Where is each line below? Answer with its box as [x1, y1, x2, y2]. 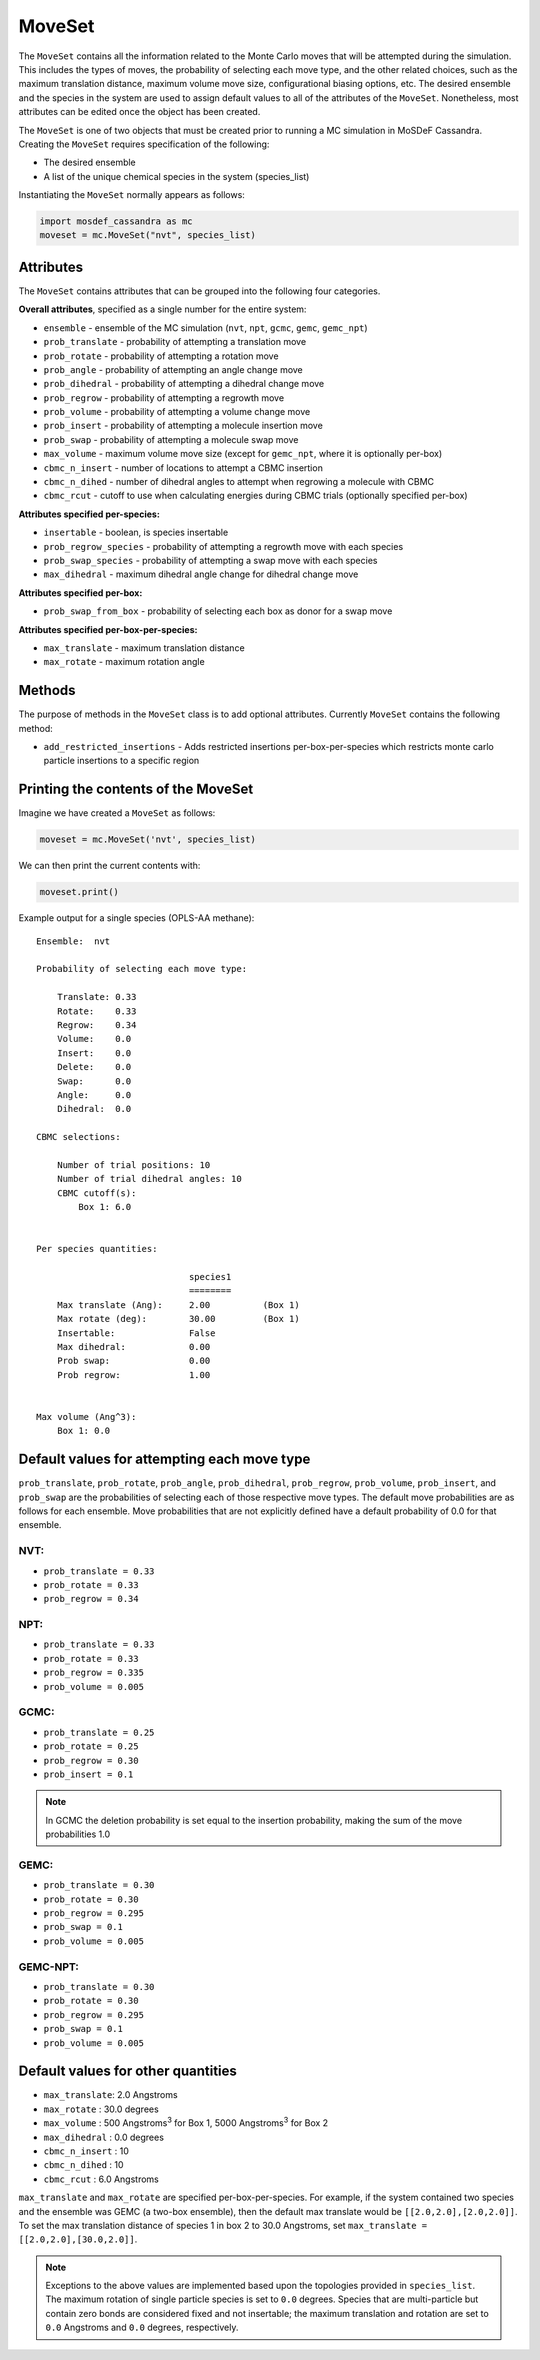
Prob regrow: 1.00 [56, 1369, 211, 1380]
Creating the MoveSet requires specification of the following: [18, 138, 270, 150]
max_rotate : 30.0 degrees [43, 2103, 159, 2115]
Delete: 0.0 [56, 1061, 132, 1073]
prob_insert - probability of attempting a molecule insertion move [43, 420, 324, 432]
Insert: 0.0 [56, 1047, 132, 1059]
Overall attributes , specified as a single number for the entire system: [18, 303, 307, 315]
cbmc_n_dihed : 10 [43, 2159, 124, 2171]
